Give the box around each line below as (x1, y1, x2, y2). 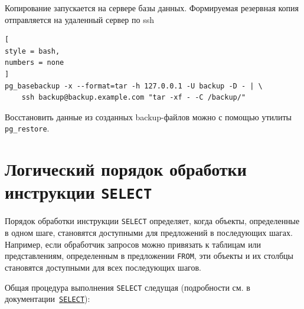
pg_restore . (5, 122, 50, 134)
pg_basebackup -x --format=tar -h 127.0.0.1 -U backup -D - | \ (5, 81, 263, 90)
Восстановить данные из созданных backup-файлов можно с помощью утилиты (5, 110, 292, 123)
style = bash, (5, 47, 60, 55)
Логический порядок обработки (5, 157, 247, 181)
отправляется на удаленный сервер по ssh (5, 13, 154, 25)
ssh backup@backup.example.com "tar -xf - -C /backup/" (21, 93, 246, 102)
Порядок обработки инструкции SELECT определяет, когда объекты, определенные (5, 215, 300, 227)
